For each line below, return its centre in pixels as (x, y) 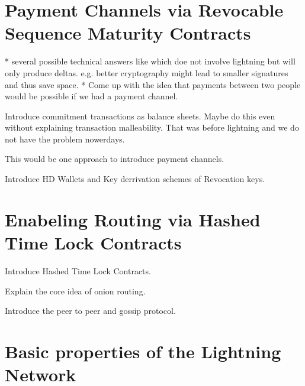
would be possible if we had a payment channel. (91, 96)
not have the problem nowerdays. (65, 139)
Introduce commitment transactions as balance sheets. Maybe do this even (140, 116)
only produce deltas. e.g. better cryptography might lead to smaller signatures (147, 72)
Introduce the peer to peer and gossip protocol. (90, 311)
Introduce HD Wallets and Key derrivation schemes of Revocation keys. (135, 179)
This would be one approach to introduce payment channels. (115, 159)
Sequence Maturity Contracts (128, 33)
